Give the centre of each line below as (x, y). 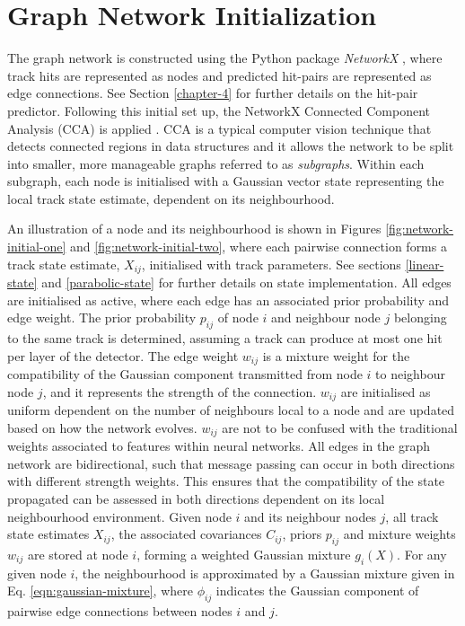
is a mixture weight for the (336, 355)
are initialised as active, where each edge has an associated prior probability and (228, 300)
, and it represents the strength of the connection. (180, 391)
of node (238, 317)
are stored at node (78, 554)
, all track (412, 516)
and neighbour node (326, 317)
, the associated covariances (186, 534)
